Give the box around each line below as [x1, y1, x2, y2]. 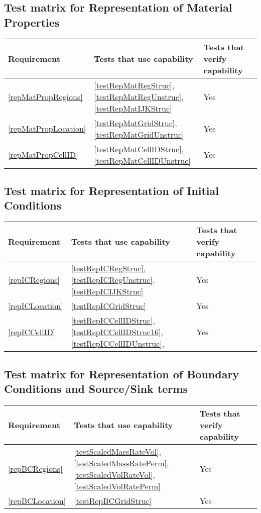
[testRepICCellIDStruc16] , [71, 326, 163, 338]
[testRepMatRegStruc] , [94, 79, 175, 91]
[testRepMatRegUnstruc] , [94, 90, 184, 102]
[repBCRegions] [8, 463, 63, 475]
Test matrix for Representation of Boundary [4, 366, 239, 381]
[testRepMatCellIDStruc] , [94, 143, 184, 155]
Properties [4, 14, 60, 30]
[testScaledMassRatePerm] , [74, 457, 169, 469]
